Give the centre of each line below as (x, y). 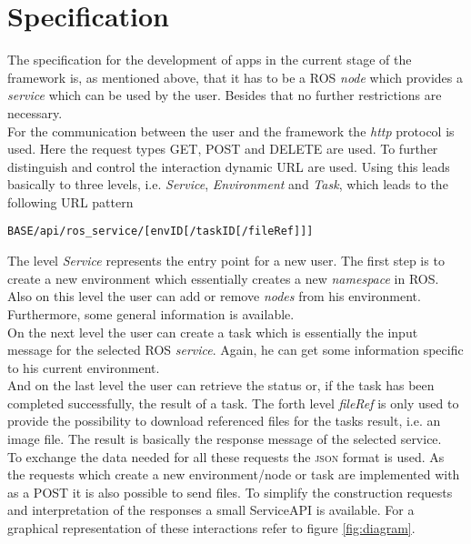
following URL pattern (70, 201)
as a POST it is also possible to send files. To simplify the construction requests (230, 492)
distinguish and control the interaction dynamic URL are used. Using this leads (229, 166)
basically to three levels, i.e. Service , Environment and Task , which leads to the (228, 184)
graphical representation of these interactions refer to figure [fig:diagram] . (211, 528)
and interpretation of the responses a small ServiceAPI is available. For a (211, 510)
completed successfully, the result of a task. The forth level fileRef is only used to (233, 403)
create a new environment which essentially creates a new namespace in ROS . (223, 278)
